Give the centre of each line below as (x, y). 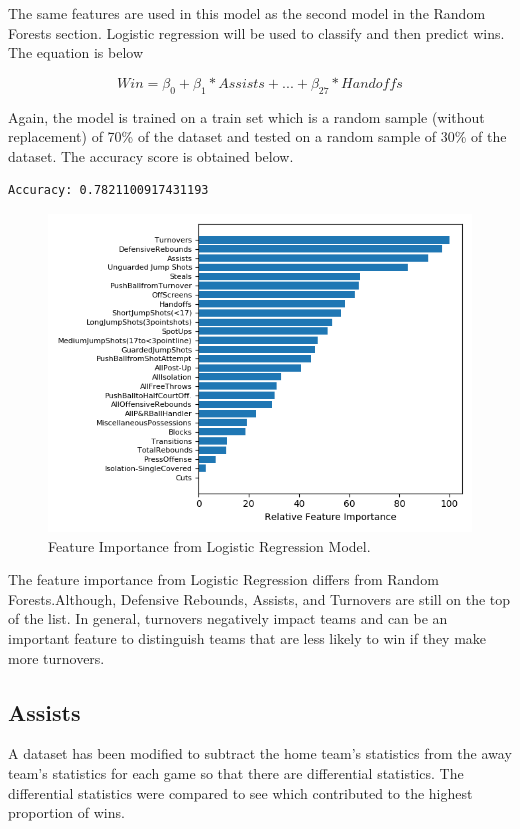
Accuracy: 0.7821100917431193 (108, 190)
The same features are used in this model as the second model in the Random (247, 13)
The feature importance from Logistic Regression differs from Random (223, 579)
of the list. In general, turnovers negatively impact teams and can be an (228, 618)
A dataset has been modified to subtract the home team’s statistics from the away (260, 753)
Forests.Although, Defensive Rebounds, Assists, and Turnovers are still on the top (259, 598)
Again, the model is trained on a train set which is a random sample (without (246, 116)
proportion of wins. (66, 812)
